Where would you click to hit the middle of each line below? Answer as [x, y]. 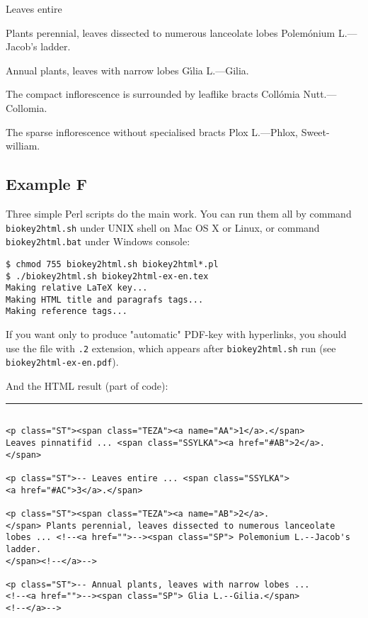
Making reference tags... [67, 311]
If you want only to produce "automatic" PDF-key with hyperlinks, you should [176, 334]
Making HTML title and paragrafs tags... [105, 299]
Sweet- [315, 131]
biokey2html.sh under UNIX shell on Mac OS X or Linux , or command [163, 227]
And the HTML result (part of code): [87, 386]
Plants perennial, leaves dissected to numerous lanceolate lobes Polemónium [171, 32]
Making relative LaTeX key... [77, 288]
